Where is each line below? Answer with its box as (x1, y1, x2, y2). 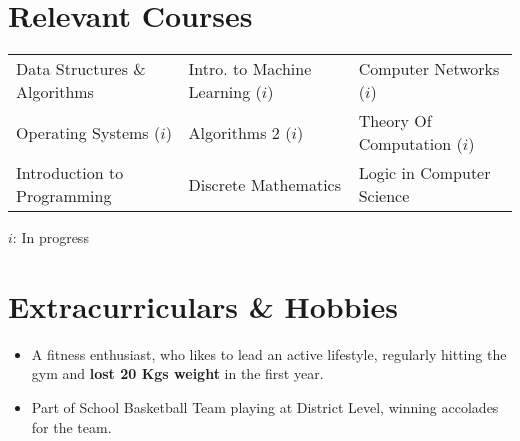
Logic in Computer (358, 161, 491, 185)
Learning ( (188, 80, 262, 104)
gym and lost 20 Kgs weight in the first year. (31, 363, 324, 384)
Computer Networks (358, 57, 500, 81)
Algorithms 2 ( (188, 120, 292, 144)
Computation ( (358, 132, 463, 156)
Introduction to (16, 161, 124, 185)
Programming (16, 184, 112, 208)
